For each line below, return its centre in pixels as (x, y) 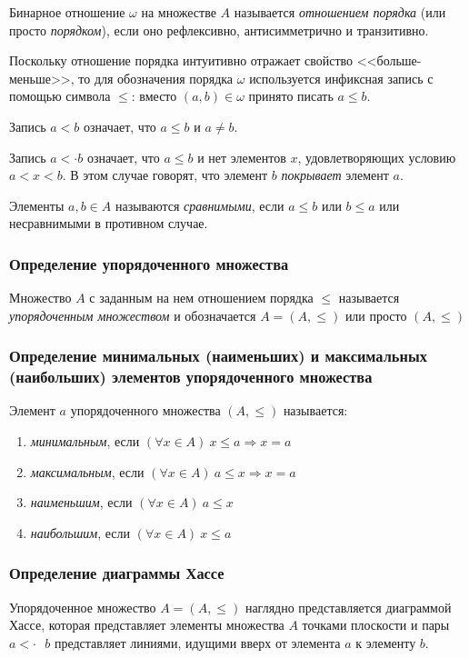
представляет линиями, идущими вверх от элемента (197, 642)
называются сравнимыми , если (200, 205)
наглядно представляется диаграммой (348, 607)
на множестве (179, 12)
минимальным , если (85, 441)
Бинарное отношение (67, 12)
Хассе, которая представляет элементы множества (147, 625)
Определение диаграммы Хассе (117, 573)
